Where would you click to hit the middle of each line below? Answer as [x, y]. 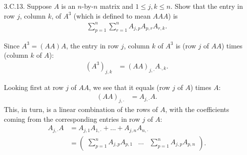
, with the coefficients [197, 109]
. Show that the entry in [207, 6]
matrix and [116, 6]
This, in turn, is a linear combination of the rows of [81, 109]
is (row [186, 45]
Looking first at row [34, 87]
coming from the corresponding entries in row [72, 119]
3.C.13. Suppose [28, 6]
